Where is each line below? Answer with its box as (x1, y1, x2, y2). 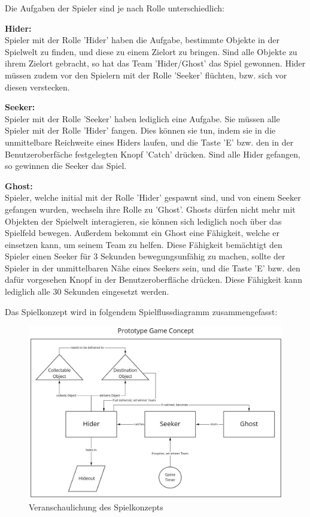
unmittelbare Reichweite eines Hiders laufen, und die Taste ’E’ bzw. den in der (5, 135, 294, 148)
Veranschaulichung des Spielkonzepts (29, 500, 163, 513)
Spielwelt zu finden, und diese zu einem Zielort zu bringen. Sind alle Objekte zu (5, 45, 297, 58)
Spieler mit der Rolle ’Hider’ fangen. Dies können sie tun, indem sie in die (5, 124, 276, 137)
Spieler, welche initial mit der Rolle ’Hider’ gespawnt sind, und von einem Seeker (5, 191, 301, 204)
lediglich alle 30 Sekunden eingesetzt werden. (5, 285, 169, 298)
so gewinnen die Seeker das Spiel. (5, 159, 127, 172)
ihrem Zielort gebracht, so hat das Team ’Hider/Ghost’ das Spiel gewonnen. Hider (5, 57, 306, 69)
